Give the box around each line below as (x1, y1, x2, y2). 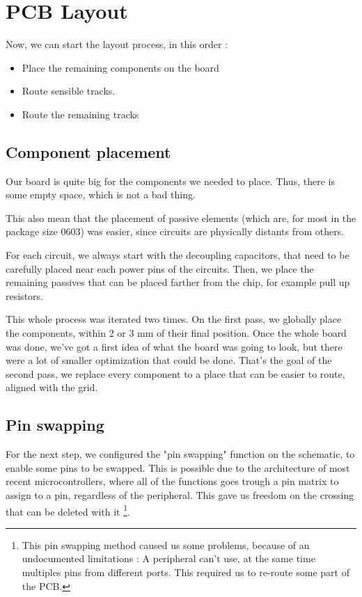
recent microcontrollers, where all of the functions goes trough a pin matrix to (6, 474, 339, 488)
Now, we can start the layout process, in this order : (6, 37, 228, 51)
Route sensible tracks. (22, 83, 116, 98)
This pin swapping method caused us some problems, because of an (22, 537, 310, 552)
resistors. (6, 288, 43, 303)
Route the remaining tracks (22, 106, 139, 121)
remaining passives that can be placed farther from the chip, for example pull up (6, 275, 350, 289)
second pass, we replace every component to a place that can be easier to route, (6, 366, 345, 381)
